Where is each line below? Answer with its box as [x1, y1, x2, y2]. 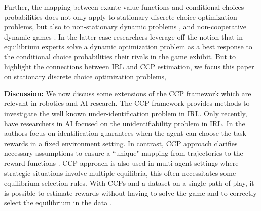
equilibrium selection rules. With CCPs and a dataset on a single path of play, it [4, 178, 254, 188]
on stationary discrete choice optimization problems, [4, 71, 167, 82]
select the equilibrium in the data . [4, 197, 112, 208]
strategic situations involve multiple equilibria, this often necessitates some [4, 167, 236, 178]
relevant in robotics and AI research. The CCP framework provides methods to [4, 98, 250, 109]
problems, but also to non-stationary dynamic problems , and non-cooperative [4, 21, 247, 32]
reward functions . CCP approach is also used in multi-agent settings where [4, 157, 239, 168]
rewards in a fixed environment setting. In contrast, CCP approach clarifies [4, 137, 238, 148]
